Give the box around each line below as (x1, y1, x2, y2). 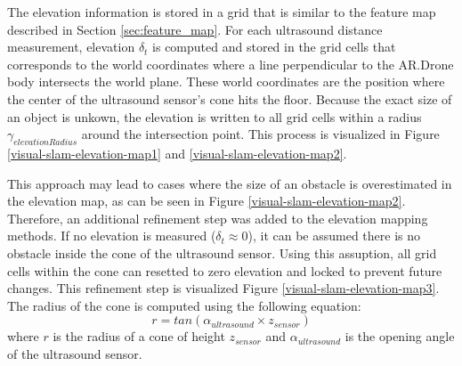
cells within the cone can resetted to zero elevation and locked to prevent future (7, 261, 442, 280)
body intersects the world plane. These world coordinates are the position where (7, 72, 445, 91)
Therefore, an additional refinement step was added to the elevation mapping (7, 208, 428, 227)
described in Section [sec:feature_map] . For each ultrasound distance (7, 20, 383, 38)
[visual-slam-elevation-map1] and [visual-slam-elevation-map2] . (7, 143, 347, 162)
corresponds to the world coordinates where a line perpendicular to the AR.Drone (7, 54, 454, 73)
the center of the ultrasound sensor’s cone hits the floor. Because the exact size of (7, 89, 452, 108)
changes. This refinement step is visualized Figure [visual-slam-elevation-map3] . (7, 279, 440, 297)
